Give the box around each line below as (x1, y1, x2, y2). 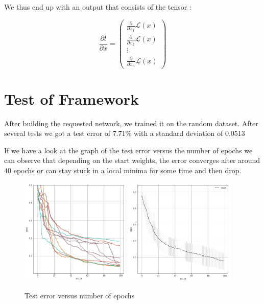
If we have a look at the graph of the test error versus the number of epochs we (4, 145, 253, 155)
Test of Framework (4, 88, 139, 109)
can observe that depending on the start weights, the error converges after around (4, 155, 260, 166)
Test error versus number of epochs (25, 290, 135, 300)
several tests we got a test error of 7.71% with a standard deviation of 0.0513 (4, 128, 245, 138)
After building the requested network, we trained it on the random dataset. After (4, 118, 258, 128)
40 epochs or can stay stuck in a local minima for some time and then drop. (4, 165, 242, 175)
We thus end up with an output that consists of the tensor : (4, 2, 191, 12)
